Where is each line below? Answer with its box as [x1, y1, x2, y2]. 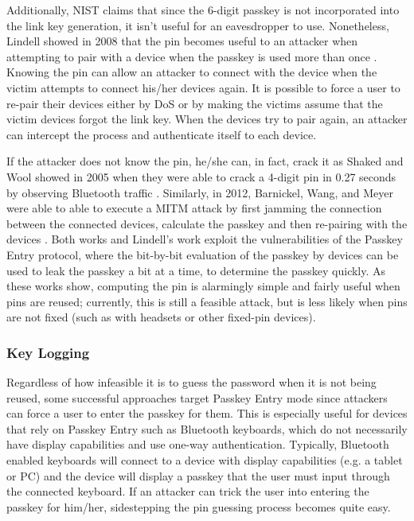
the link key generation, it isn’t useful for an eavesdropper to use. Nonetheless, [6, 17, 389, 33]
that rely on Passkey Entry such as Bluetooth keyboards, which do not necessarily [6, 420, 408, 437]
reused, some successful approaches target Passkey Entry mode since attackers [6, 389, 388, 406]
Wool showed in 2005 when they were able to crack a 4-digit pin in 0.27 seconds [6, 168, 396, 185]
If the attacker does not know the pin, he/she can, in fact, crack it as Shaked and [6, 153, 404, 169]
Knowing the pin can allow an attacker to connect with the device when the [6, 64, 377, 80]
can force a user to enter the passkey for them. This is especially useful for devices [6, 405, 408, 422]
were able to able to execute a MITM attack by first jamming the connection [6, 200, 382, 216]
